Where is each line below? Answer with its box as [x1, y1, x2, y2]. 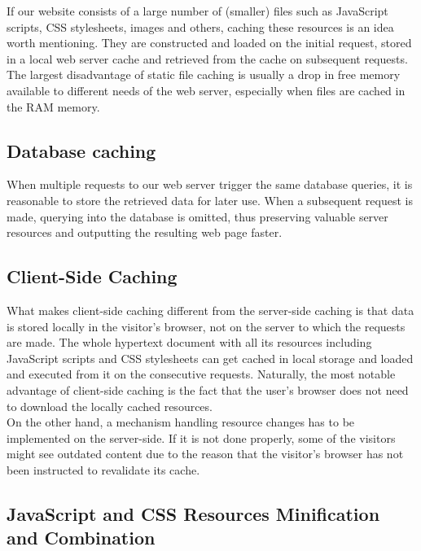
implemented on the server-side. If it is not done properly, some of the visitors [7, 429, 396, 446]
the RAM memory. [7, 98, 100, 115]
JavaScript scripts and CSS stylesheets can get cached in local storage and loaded [7, 349, 414, 366]
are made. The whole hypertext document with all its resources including [7, 334, 372, 351]
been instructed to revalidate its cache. [7, 461, 200, 478]
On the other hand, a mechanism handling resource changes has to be [7, 413, 355, 431]
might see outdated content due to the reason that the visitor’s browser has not [7, 445, 404, 462]
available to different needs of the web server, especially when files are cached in [7, 81, 406, 98]
